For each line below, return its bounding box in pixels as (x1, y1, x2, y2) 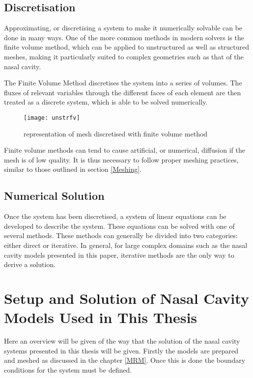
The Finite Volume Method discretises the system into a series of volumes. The (4, 78, 242, 88)
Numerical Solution (4, 188, 105, 203)
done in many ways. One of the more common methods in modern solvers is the (4, 32, 244, 42)
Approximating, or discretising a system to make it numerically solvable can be (4, 23, 243, 33)
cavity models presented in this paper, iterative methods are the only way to (4, 249, 234, 260)
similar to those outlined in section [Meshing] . (4, 164, 141, 174)
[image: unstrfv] (24, 114, 80, 121)
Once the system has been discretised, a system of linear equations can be (4, 211, 226, 221)
